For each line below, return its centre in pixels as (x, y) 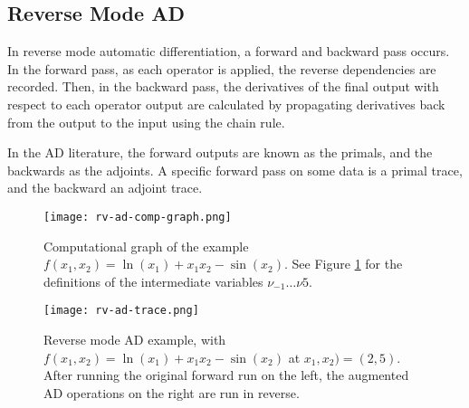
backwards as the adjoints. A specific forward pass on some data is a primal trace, (235, 170)
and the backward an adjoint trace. (105, 188)
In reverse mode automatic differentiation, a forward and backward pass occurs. (229, 51)
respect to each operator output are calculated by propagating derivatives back (226, 104)
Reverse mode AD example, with (135, 340)
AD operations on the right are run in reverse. (172, 392)
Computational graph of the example (146, 246)
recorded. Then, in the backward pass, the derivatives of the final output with (223, 86)
